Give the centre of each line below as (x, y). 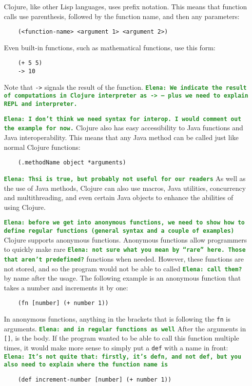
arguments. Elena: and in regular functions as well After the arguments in (125, 328)
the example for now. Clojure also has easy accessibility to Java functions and (124, 128)
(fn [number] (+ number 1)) (63, 303)
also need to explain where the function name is (86, 365)
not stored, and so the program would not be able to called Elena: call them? (123, 268)
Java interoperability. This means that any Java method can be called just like (121, 137)
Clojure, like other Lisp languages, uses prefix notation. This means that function (126, 6)
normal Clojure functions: (42, 147)
